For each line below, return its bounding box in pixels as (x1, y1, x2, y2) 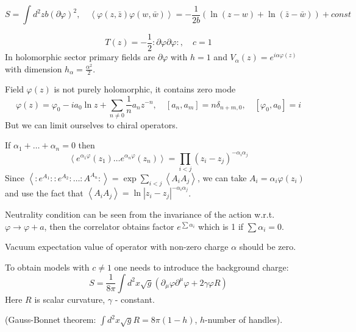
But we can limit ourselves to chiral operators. (5, 118, 178, 131)
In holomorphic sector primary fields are (5, 50, 155, 63)
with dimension (5, 62, 62, 75)
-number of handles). (205, 313, 283, 326)
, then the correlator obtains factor (44, 220, 174, 232)
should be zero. (239, 240, 296, 253)
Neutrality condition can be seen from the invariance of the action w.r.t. (5, 208, 275, 221)
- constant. (115, 292, 155, 305)
